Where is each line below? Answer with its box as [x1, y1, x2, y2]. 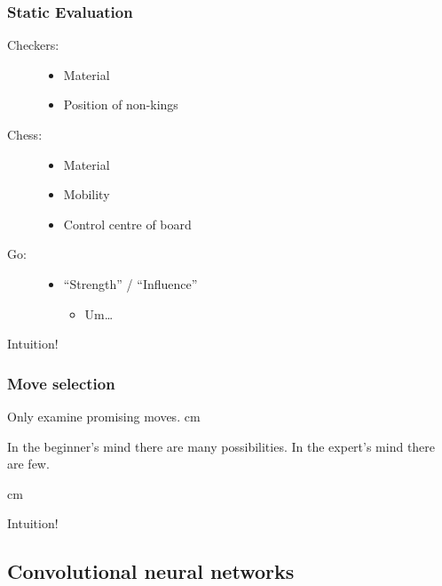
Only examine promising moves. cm [7, 406, 201, 425]
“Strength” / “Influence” [63, 274, 198, 293]
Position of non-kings [63, 95, 178, 114]
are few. [7, 454, 50, 473]
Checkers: [7, 36, 59, 54]
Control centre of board [63, 214, 192, 233]
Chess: [7, 125, 43, 143]
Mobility [63, 185, 110, 204]
